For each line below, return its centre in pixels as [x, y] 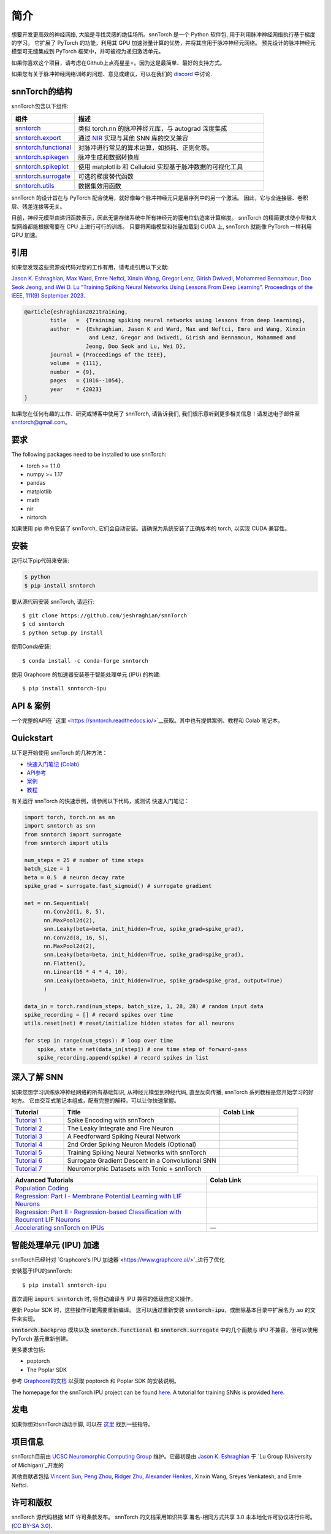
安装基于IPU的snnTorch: [42, 1271]
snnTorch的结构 [42, 91]
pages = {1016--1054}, [87, 381]
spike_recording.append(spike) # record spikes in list [123, 1058]
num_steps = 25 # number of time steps [84, 860]
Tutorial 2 [29, 1128]
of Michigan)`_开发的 [37, 1465]
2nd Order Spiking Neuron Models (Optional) [131, 1144]
